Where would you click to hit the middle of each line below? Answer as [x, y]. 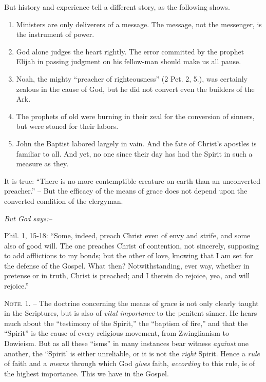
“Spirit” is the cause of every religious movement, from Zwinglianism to [117, 333]
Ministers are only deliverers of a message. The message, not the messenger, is [139, 24]
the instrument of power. [55, 34]
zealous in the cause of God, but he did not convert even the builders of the [135, 89]
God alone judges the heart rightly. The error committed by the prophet [130, 51]
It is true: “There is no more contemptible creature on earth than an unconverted [132, 180]
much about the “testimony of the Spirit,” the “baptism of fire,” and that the [126, 323]
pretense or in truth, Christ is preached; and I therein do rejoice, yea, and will [127, 275]
